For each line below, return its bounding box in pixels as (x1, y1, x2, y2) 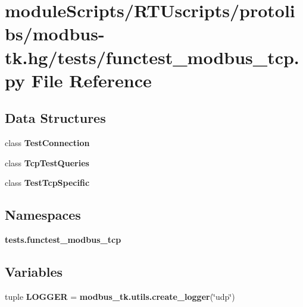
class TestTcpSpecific (5, 176, 90, 189)
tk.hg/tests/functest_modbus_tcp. (5, 45, 299, 69)
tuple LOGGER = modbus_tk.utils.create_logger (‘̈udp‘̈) (5, 290, 235, 302)
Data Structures (5, 109, 106, 127)
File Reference (31, 68, 152, 92)
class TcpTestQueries (5, 156, 89, 169)
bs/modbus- (5, 21, 105, 46)
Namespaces (5, 205, 81, 224)
